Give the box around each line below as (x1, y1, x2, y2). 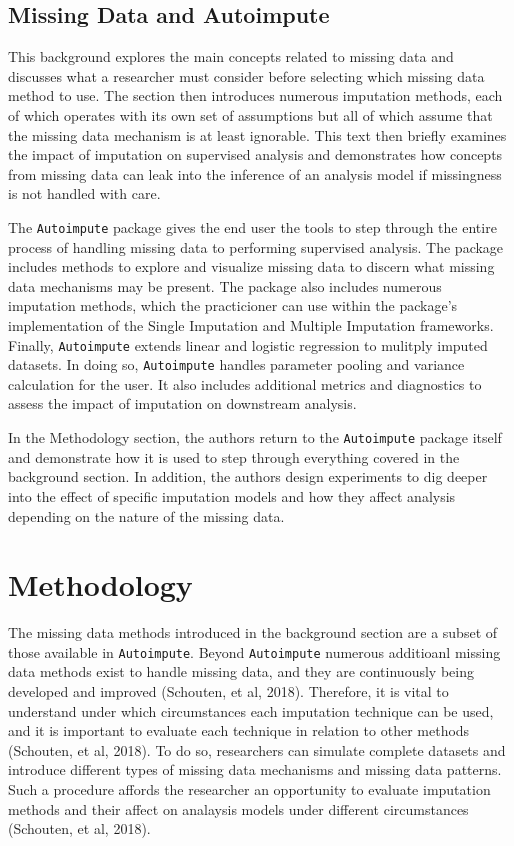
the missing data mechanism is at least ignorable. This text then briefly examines (8, 124, 507, 145)
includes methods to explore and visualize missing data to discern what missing (8, 256, 495, 277)
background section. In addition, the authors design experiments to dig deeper (8, 466, 488, 487)
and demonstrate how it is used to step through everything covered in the (8, 446, 460, 467)
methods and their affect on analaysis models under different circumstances (8, 798, 469, 819)
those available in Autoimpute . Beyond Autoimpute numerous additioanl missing (8, 641, 501, 662)
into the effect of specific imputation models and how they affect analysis (8, 485, 456, 506)
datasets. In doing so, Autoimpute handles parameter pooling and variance (8, 354, 465, 375)
